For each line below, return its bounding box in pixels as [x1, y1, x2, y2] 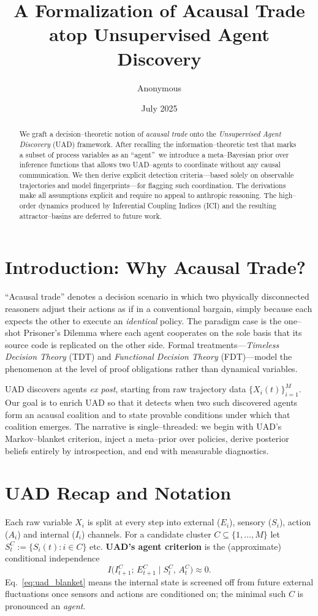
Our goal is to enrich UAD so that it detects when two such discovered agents [5, 396, 298, 409]
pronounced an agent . [5, 599, 86, 612]
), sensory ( [229, 515, 272, 528]
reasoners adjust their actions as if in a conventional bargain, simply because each [5, 302, 312, 314]
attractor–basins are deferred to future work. [19, 210, 162, 221]
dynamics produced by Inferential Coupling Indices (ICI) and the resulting [38, 200, 277, 211]
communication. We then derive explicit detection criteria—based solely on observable [19, 170, 294, 180]
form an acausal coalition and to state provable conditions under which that [5, 408, 290, 420]
